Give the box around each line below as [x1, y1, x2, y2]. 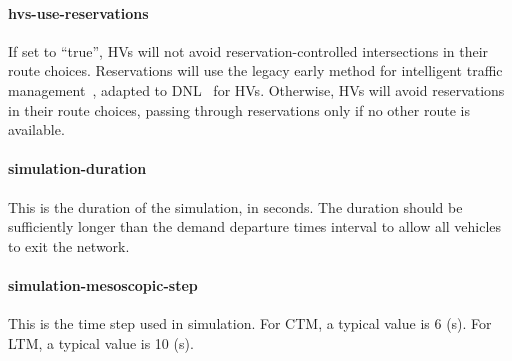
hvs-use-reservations [8, 2, 149, 23]
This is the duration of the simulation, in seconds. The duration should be [8, 196, 463, 217]
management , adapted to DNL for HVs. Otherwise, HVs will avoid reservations [8, 79, 505, 100]
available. [8, 119, 65, 140]
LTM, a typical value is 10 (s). [8, 332, 194, 353]
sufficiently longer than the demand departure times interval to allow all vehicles [8, 216, 502, 237]
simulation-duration [8, 158, 147, 179]
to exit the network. [8, 235, 130, 256]
